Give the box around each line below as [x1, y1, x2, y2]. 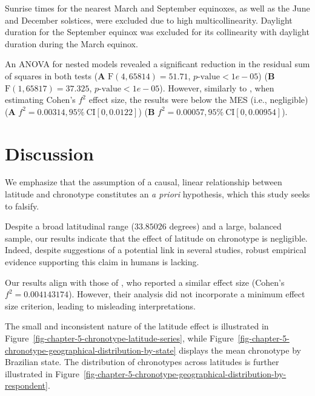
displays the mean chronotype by [179, 343, 301, 356]
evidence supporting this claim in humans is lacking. [5, 256, 199, 268]
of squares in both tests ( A [5, 69, 105, 82]
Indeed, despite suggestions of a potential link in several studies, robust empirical [5, 243, 307, 256]
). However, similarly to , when [159, 81, 274, 94]
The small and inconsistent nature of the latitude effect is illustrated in [5, 320, 269, 332]
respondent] [5, 379, 48, 392]
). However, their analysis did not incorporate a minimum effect [68, 288, 305, 300]
